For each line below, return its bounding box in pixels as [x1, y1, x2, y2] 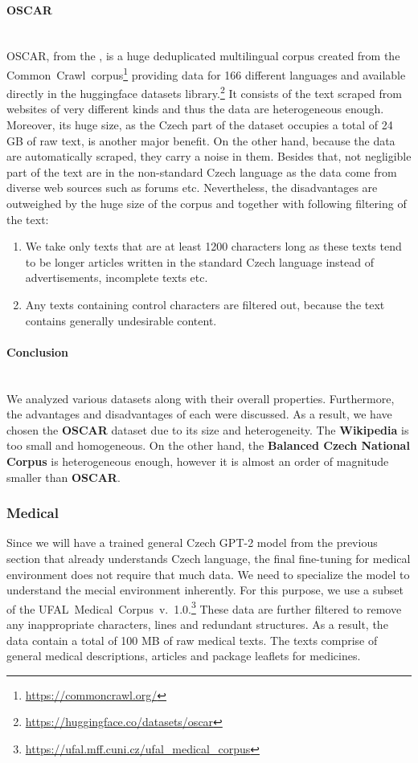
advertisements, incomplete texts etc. [25, 269, 208, 286]
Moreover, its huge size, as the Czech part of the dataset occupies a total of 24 [6, 116, 393, 133]
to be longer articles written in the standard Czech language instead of [25, 253, 375, 270]
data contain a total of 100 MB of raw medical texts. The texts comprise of [6, 631, 378, 648]
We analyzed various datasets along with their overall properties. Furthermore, [6, 390, 395, 406]
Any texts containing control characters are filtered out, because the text [25, 296, 385, 313]
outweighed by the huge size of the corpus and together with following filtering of [6, 195, 407, 212]
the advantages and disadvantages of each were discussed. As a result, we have [6, 406, 392, 422]
